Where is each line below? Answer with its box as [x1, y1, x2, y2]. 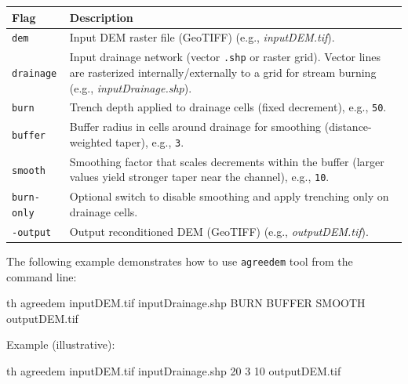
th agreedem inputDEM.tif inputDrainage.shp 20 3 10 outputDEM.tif [6, 363, 341, 379]
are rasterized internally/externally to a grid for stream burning [69, 63, 377, 80]
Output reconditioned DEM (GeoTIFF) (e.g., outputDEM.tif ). [69, 223, 369, 239]
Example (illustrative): [6, 336, 115, 353]
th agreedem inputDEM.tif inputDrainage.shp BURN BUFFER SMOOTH [6, 295, 366, 311]
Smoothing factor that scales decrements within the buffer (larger [69, 153, 384, 169]
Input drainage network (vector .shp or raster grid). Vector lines [69, 49, 381, 65]
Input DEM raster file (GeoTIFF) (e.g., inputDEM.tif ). [69, 29, 335, 45]
